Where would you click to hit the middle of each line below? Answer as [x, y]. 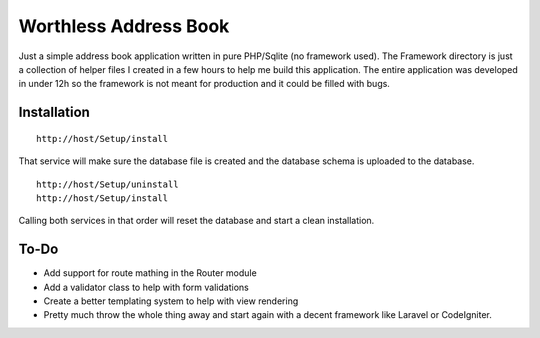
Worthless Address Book [124, 26]
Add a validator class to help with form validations [146, 287]
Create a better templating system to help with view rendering [171, 301]
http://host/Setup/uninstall [107, 184]
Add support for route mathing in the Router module [150, 273]
